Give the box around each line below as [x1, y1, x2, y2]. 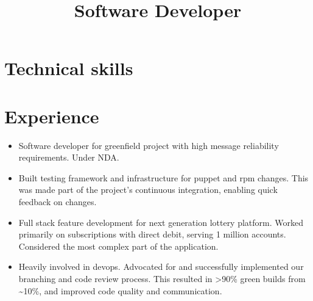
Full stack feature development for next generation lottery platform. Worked [18, 216, 304, 228]
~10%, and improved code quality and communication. [18, 284, 222, 297]
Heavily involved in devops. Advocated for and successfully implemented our [18, 260, 304, 273]
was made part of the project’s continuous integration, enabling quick [18, 183, 278, 196]
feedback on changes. [18, 195, 97, 208]
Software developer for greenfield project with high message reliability [18, 139, 279, 151]
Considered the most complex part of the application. [18, 239, 219, 252]
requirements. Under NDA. [18, 151, 119, 164]
